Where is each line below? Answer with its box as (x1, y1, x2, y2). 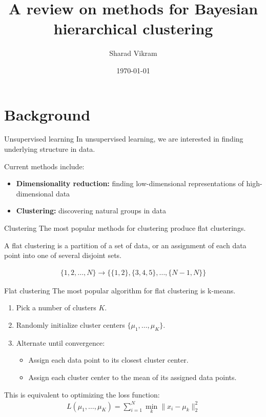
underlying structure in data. (4, 144, 95, 154)
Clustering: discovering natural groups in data (16, 205, 166, 216)
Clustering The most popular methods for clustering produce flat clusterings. (4, 223, 246, 233)
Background (4, 104, 91, 125)
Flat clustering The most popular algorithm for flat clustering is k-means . (4, 285, 236, 295)
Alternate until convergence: (16, 337, 105, 348)
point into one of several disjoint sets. (4, 250, 122, 261)
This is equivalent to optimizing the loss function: (4, 389, 160, 400)
